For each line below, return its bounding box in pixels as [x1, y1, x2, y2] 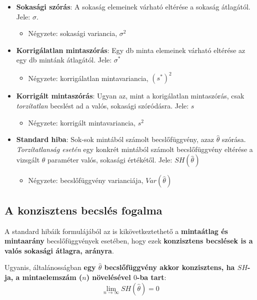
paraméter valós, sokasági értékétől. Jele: [47, 154, 172, 165]
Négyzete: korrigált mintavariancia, [28, 117, 135, 127]
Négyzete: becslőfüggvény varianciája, [28, 175, 143, 185]
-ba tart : [137, 272, 166, 282]
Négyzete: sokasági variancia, [28, 28, 117, 38]
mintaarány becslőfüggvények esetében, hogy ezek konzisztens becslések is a [4, 235, 253, 246]
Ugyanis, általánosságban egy [4, 262, 96, 272]
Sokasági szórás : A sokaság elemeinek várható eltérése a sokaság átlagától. [16, 1, 250, 11]
